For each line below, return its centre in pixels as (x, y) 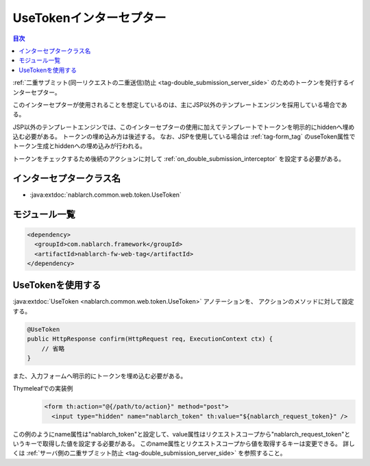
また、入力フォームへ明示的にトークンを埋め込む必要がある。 (100, 376)
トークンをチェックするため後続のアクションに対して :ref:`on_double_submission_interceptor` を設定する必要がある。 (179, 158)
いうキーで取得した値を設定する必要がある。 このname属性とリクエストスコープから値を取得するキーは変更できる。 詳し (184, 444)
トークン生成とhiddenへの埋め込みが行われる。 (79, 146)
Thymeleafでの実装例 (43, 389)
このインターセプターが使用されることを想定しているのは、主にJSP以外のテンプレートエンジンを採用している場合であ (180, 105)
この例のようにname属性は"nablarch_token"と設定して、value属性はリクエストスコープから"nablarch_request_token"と (182, 434)
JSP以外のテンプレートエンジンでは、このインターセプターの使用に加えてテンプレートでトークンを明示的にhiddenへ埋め (184, 127)
